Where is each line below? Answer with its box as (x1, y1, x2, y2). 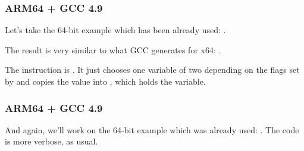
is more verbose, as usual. (5, 135, 98, 147)
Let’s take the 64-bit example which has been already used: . (5, 24, 226, 36)
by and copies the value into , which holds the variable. (5, 75, 206, 87)
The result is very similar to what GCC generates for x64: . (5, 43, 221, 56)
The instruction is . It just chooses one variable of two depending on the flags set (5, 63, 300, 76)
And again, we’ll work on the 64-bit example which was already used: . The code (5, 123, 299, 136)
